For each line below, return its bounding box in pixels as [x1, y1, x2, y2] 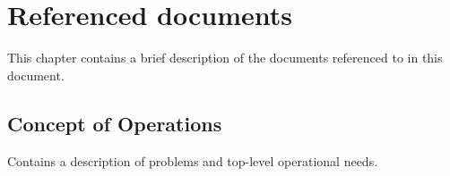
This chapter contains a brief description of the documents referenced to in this [7, 48, 443, 67]
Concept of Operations [7, 109, 222, 137]
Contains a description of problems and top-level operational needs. [7, 151, 378, 170]
